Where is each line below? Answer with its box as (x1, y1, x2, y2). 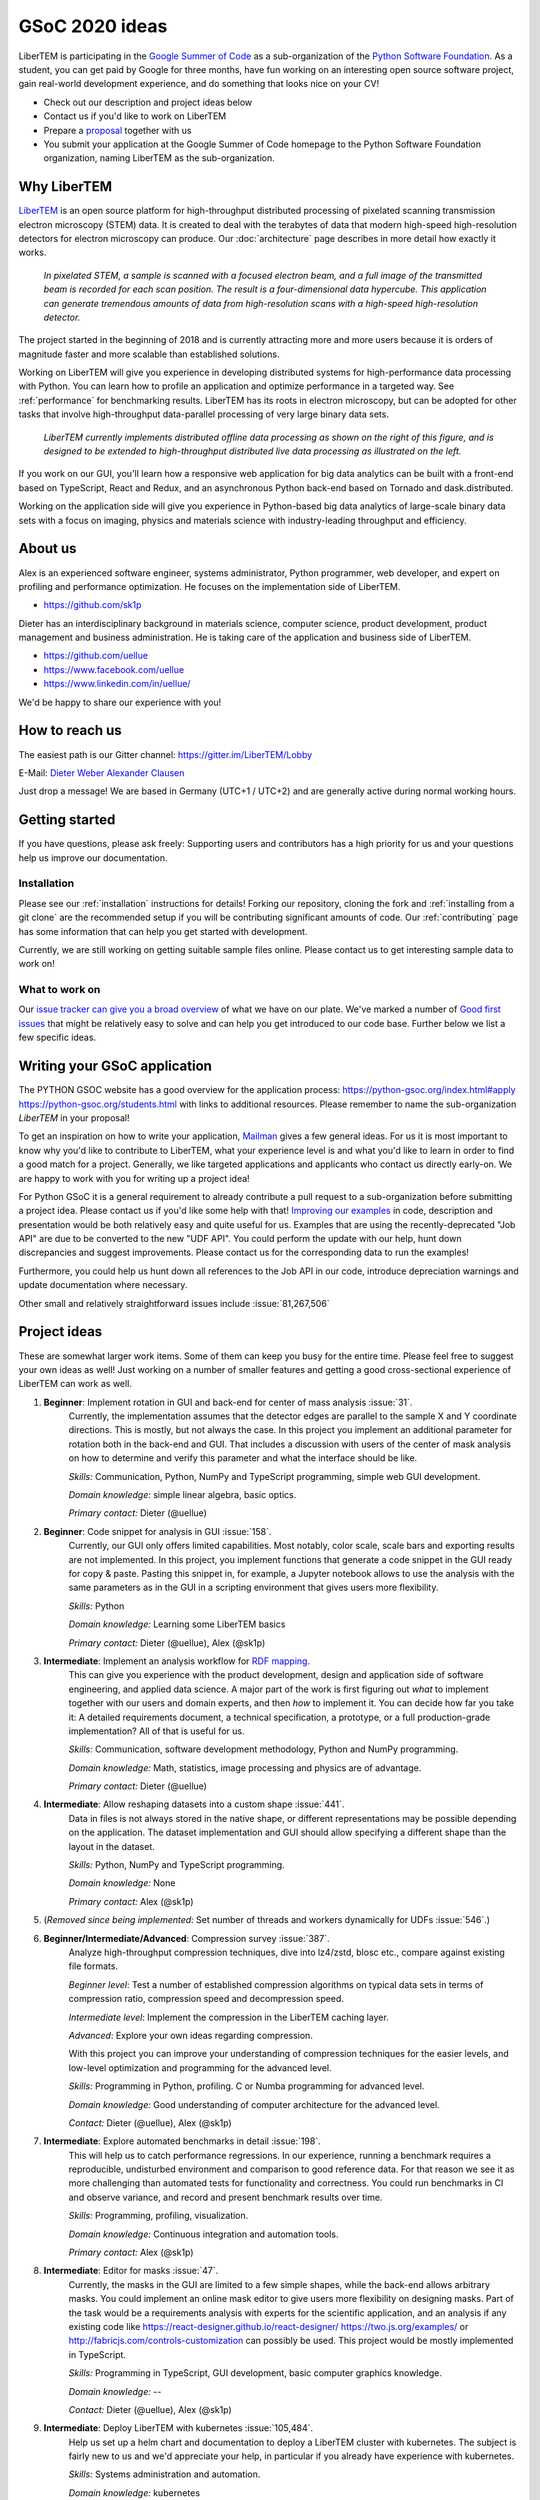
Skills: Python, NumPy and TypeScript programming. (68, 1859, 285, 1871)
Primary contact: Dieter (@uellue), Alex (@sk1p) (68, 1636, 266, 1649)
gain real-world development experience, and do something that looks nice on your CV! (18, 78, 380, 90)
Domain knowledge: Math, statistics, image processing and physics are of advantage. (68, 1761, 422, 1774)
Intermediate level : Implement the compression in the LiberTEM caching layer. (68, 2011, 389, 2023)
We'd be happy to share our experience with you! (18, 696, 222, 708)
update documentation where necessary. (18, 1279, 188, 1291)
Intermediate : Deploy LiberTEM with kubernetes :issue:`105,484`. (43, 2422, 314, 2434)
